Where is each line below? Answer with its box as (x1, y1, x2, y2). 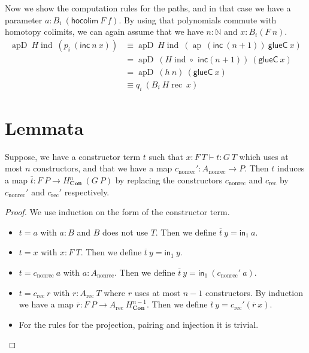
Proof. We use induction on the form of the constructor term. (5, 206, 230, 218)
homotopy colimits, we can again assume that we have (5, 25, 204, 38)
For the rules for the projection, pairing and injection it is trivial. (19, 318, 259, 330)
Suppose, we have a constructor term (5, 150, 141, 162)
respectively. (64, 185, 110, 198)
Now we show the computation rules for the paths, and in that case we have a (5, 2, 291, 14)
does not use (102, 225, 148, 238)
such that (149, 150, 183, 162)
